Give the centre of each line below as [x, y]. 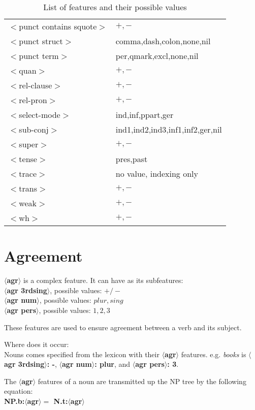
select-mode [40, 115]
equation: [19, 391]
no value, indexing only [157, 174]
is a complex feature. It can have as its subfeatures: [103, 280]
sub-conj [34, 129]
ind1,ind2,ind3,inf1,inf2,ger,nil [169, 129]
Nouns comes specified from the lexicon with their [82, 354]
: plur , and [113, 364]
